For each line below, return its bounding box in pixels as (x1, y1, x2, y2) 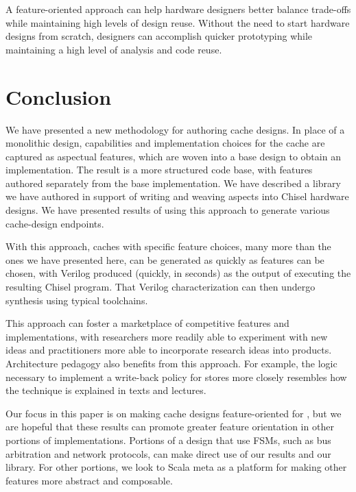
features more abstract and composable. (5, 473, 173, 487)
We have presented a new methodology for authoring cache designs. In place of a (5, 122, 345, 136)
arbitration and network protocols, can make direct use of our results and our (5, 446, 331, 460)
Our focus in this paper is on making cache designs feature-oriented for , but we (5, 406, 342, 420)
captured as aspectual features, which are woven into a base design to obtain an (5, 149, 341, 163)
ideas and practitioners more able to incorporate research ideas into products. (5, 343, 332, 357)
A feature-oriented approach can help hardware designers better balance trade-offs (5, 2, 351, 16)
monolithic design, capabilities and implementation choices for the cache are (5, 136, 325, 150)
